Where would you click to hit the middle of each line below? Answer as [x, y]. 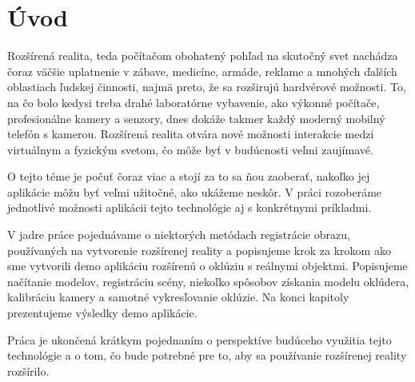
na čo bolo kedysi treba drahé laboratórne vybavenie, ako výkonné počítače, [194, 102]
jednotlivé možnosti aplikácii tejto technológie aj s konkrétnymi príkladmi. [190, 207]
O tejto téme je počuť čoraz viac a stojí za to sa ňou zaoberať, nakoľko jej [189, 176]
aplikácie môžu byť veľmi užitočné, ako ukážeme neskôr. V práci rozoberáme [195, 191]
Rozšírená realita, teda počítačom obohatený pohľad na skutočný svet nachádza [203, 56]
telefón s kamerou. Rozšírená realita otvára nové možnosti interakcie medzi [191, 134]
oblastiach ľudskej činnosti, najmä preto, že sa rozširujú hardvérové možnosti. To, [207, 87]
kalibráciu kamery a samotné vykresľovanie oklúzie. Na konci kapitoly [178, 297]
